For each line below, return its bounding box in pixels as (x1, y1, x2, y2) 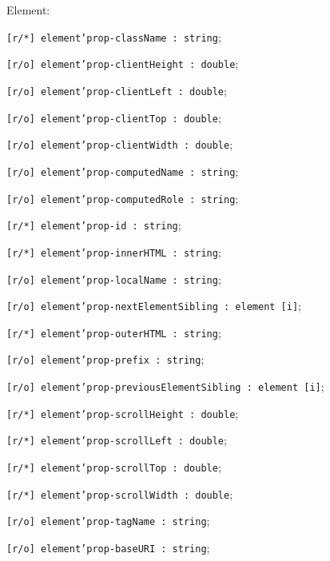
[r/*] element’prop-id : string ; (6, 217, 181, 233)
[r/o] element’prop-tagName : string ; (6, 512, 210, 529)
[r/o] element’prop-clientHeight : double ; (6, 55, 239, 72)
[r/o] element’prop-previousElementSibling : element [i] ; (6, 378, 324, 395)
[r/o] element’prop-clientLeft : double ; (6, 82, 227, 98)
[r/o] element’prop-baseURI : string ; (6, 539, 210, 556)
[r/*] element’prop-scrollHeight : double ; (6, 404, 239, 421)
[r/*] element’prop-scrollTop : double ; (6, 459, 221, 475)
